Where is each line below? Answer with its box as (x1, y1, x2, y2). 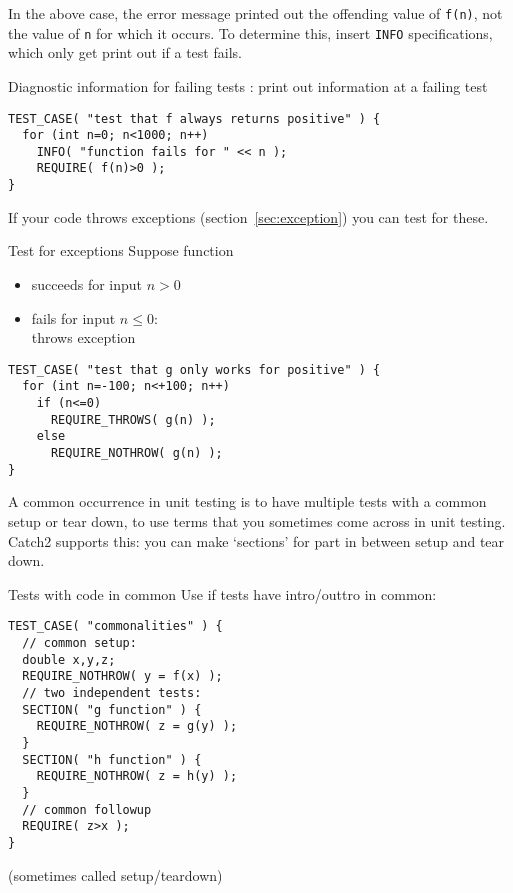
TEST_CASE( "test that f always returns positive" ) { (8, 111, 381, 126)
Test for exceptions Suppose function (8, 240, 234, 261)
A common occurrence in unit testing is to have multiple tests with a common (8, 491, 487, 512)
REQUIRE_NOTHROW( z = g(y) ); (36, 719, 238, 734)
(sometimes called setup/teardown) (8, 864, 223, 885)
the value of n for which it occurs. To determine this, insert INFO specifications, (8, 22, 493, 43)
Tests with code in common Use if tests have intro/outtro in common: (8, 583, 437, 604)
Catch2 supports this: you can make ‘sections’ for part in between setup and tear (8, 530, 505, 551)
